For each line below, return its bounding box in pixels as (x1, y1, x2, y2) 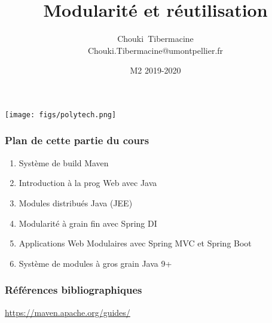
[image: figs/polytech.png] (5, 110, 117, 119)
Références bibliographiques (5, 282, 142, 297)
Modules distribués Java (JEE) (19, 196, 133, 209)
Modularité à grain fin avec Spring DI (19, 217, 157, 229)
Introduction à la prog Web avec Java (19, 176, 157, 189)
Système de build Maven (19, 156, 109, 169)
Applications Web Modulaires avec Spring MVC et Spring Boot (19, 237, 252, 249)
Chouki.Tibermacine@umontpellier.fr (87, 44, 224, 56)
